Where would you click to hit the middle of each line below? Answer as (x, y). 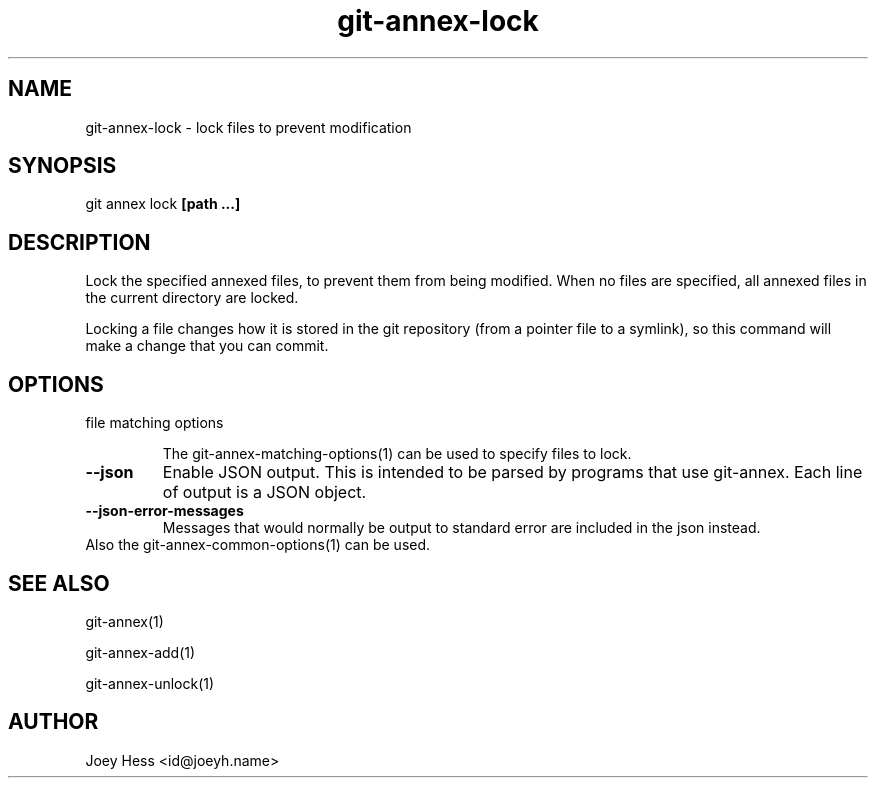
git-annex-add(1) (140, 652)
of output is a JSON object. (264, 492)
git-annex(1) (124, 621)
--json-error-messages (164, 511)
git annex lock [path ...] (163, 204)
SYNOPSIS (62, 166)
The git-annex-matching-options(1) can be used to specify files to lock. (397, 454)
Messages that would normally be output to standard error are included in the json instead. (461, 528)
